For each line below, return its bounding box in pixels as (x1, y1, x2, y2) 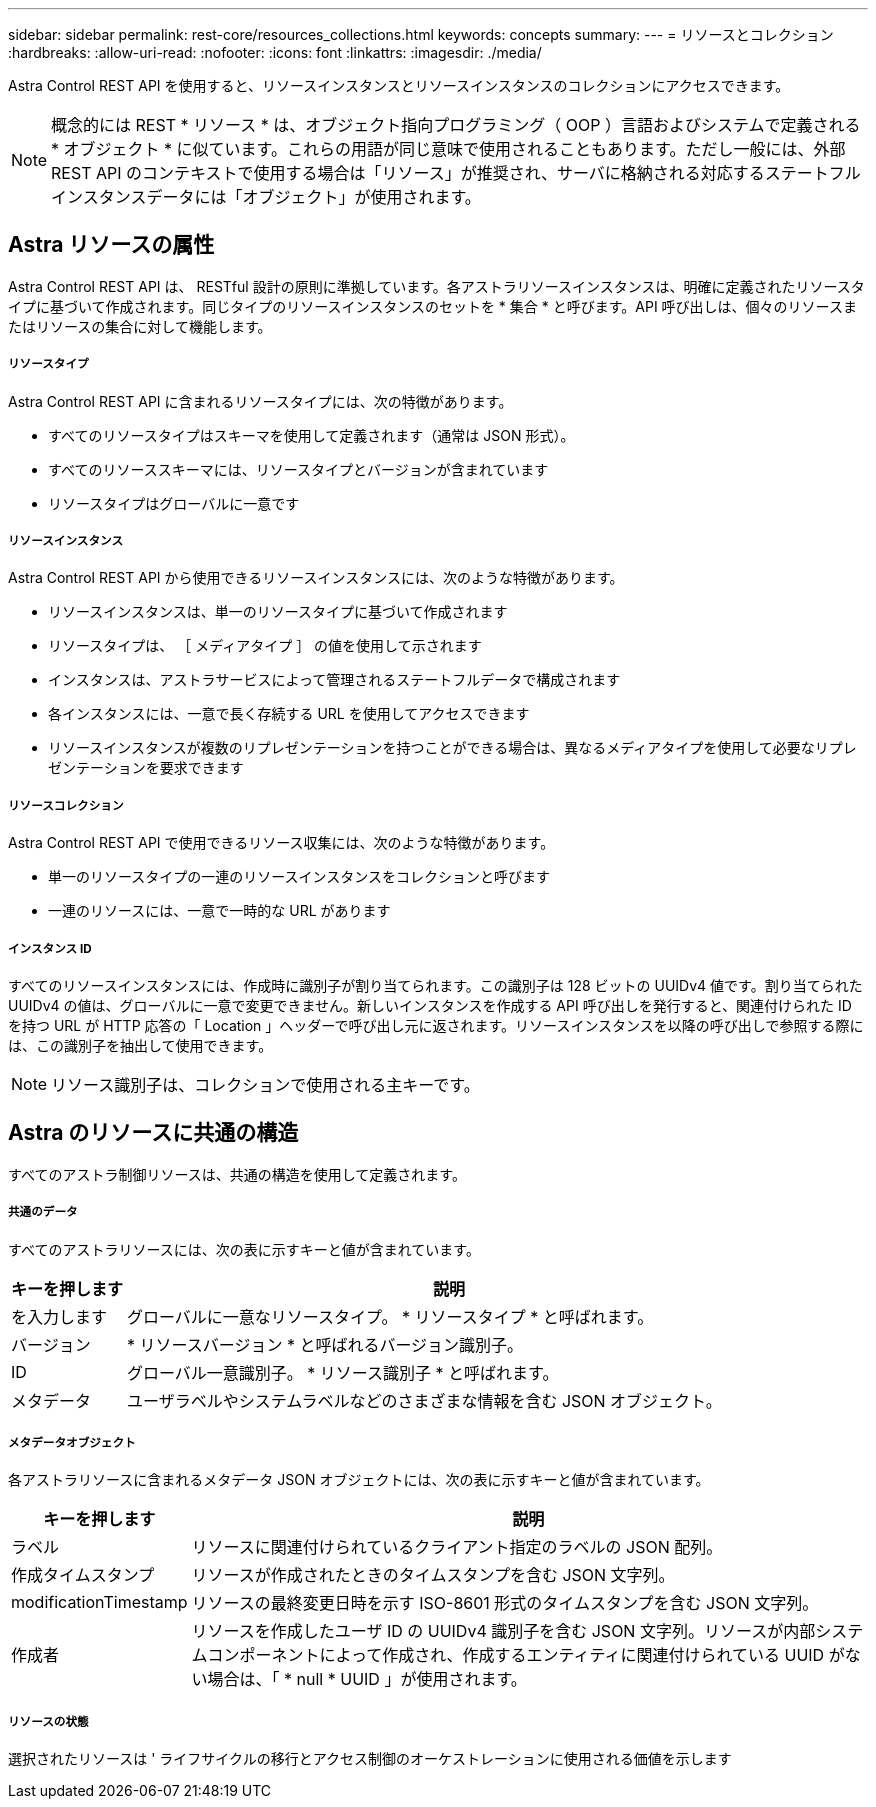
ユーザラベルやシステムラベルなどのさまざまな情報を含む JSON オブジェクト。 (127, 1390, 722, 1411)
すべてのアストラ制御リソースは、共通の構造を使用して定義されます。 (8, 1165, 466, 1183)
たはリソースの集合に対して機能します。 (8, 317, 272, 335)
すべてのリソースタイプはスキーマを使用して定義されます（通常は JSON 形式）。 (48, 426, 575, 444)
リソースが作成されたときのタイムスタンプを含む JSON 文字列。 (191, 1565, 675, 1586)
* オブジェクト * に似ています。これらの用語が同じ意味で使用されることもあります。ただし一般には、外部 (51, 139, 846, 159)
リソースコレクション (8, 798, 124, 813)
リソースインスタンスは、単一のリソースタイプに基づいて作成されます (48, 603, 508, 621)
